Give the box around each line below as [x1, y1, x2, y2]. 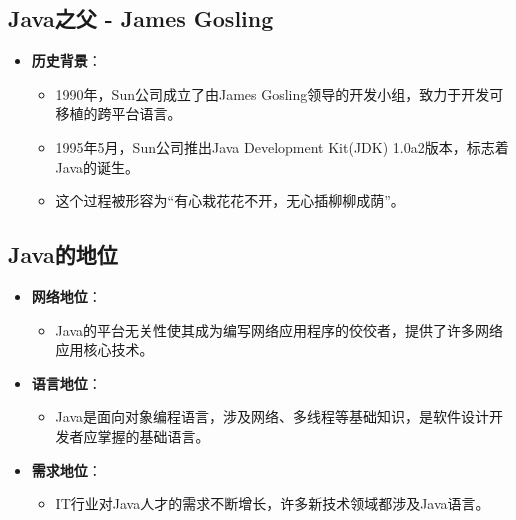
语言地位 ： [31, 372, 102, 393]
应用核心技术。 [55, 339, 154, 360]
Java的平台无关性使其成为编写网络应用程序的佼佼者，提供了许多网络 [55, 319, 504, 340]
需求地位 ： [31, 459, 102, 480]
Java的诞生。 [55, 156, 140, 177]
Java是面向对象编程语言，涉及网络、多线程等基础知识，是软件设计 [55, 406, 490, 427]
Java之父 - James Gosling [8, 3, 274, 34]
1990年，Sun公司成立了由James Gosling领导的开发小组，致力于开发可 [55, 83, 504, 104]
